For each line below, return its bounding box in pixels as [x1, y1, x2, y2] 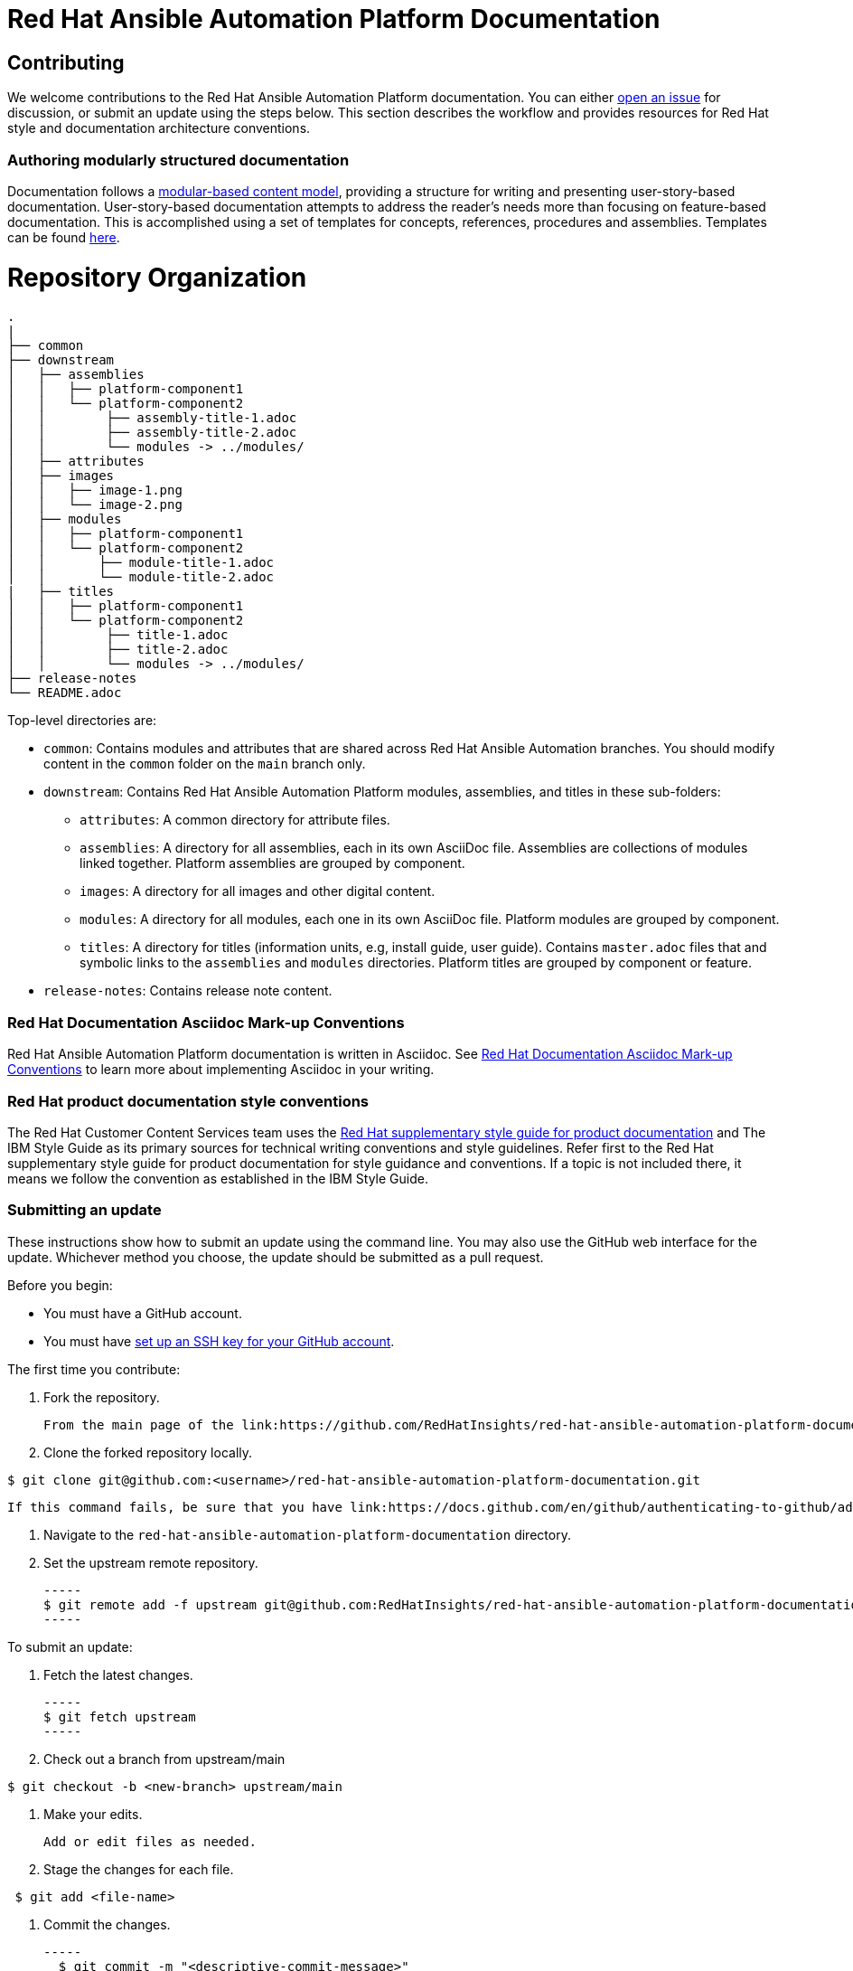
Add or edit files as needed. [43, 1834, 258, 1849]
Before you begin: [7, 1277, 113, 1293]
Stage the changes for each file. [43, 1861, 234, 1877]
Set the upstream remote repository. [43, 1554, 258, 1570]
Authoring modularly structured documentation [7, 150, 350, 169]
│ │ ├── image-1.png [7, 483, 183, 498]
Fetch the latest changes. [43, 1666, 193, 1683]
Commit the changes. [43, 1916, 171, 1932]
